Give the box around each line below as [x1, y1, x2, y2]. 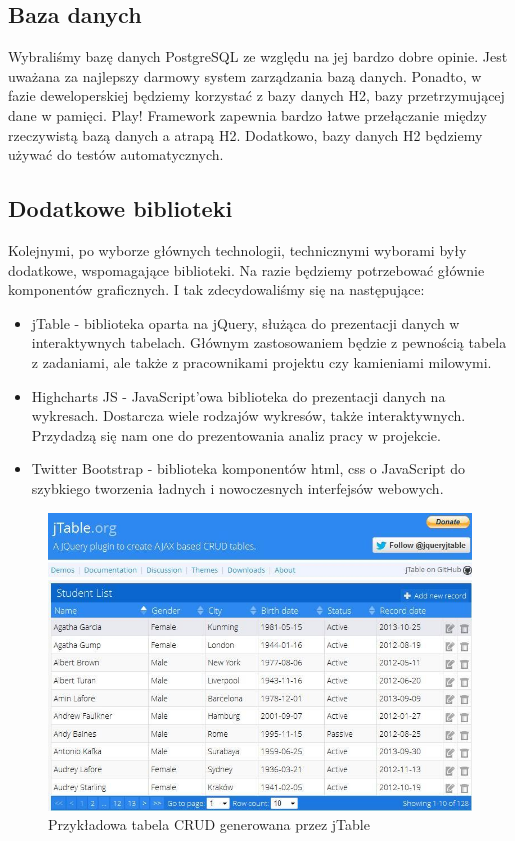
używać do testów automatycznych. [8, 144, 224, 165]
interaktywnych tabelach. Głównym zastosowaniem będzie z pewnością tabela [31, 332, 507, 353]
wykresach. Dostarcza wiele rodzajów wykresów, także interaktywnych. [31, 405, 466, 426]
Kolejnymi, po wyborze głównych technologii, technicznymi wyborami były [8, 239, 467, 260]
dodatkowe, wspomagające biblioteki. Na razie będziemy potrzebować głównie [8, 259, 485, 280]
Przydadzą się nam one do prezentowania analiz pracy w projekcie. [31, 424, 441, 445]
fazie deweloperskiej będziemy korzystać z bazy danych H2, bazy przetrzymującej [8, 85, 505, 106]
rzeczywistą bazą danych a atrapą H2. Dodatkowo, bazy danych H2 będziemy [8, 124, 483, 145]
